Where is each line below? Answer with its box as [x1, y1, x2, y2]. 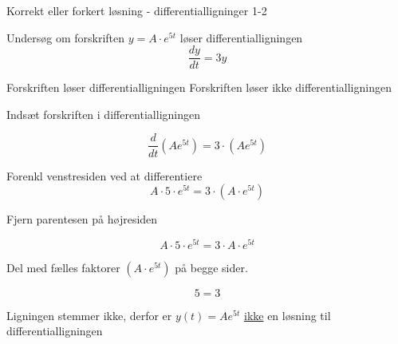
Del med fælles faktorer [6, 259, 120, 275]
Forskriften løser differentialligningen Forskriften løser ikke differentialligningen [6, 79, 392, 96]
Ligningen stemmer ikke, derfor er [6, 306, 172, 323]
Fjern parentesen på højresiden [6, 211, 158, 227]
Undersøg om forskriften [6, 29, 125, 45]
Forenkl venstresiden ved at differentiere [6, 167, 203, 184]
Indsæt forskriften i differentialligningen [6, 105, 200, 122]
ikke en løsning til [243, 306, 331, 323]
